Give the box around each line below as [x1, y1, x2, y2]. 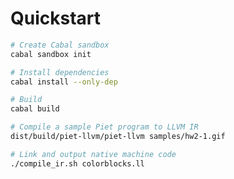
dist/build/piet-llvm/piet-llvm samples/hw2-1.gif [10, 132, 226, 142]
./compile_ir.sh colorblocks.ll [10, 158, 145, 169]
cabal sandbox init [10, 49, 92, 59]
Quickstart [10, 7, 102, 30]
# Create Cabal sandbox [10, 40, 110, 50]
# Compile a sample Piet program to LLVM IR [10, 122, 199, 132]
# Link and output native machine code [10, 149, 177, 159]
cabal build [10, 104, 60, 114]
